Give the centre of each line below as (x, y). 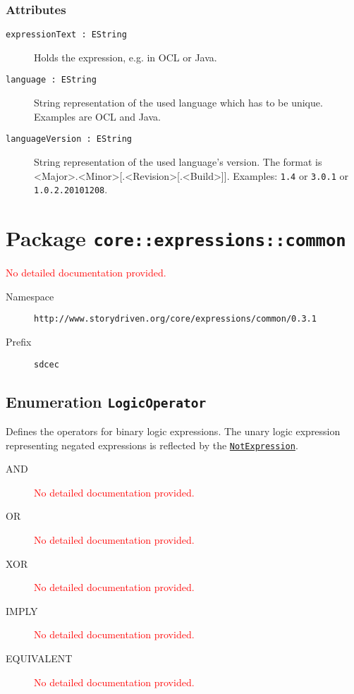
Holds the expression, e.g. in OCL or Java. (126, 57)
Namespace (30, 296)
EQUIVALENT (39, 658)
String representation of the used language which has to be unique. (178, 103)
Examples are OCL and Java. (97, 116)
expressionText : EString (66, 35)
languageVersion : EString (69, 139)
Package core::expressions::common (176, 238)
